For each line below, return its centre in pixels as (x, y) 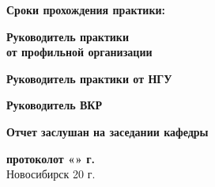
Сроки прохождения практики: (86, 10)
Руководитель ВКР (55, 105)
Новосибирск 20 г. (51, 174)
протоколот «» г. (51, 158)
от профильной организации (79, 52)
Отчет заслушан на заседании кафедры (107, 131)
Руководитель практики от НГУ (89, 78)
